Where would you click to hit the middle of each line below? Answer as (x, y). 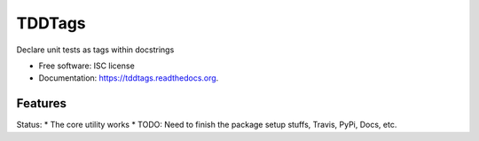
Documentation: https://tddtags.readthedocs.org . (129, 78)
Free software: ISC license (86, 66)
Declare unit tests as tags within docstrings (95, 50)
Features (41, 103)
